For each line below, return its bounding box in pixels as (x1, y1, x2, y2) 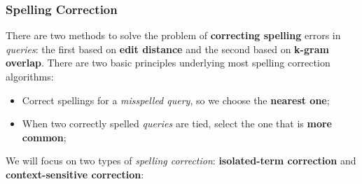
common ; (22, 129, 67, 144)
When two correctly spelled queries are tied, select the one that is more (22, 116, 332, 131)
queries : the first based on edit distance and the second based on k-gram (6, 41, 329, 56)
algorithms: (6, 69, 54, 83)
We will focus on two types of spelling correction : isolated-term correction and (6, 153, 356, 168)
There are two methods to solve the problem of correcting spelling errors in (6, 28, 341, 43)
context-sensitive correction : (6, 167, 144, 181)
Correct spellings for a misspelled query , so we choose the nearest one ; (22, 92, 330, 107)
